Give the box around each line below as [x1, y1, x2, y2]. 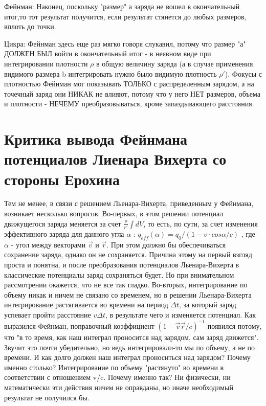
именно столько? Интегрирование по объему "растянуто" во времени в [4, 362, 224, 372]
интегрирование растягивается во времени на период [4, 299, 168, 310]
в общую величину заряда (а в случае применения [96, 58, 253, 69]
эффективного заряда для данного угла [4, 228, 124, 239]
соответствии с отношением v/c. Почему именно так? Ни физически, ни [4, 372, 231, 382]
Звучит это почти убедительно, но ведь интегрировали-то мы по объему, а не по [4, 342, 255, 352]
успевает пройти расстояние [4, 309, 91, 320]
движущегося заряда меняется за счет [4, 218, 121, 229]
